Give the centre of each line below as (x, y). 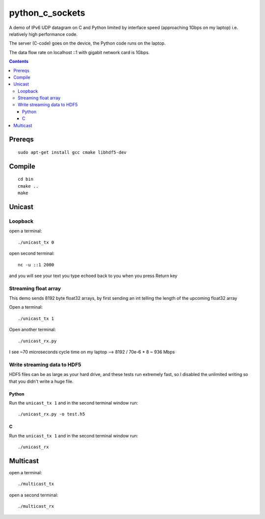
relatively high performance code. (43, 34)
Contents (19, 61)
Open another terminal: (32, 330)
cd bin (26, 179)
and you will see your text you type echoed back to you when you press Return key (93, 276)
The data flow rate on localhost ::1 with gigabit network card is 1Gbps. (79, 52)
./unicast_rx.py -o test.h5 (52, 414)
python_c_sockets (47, 13)
